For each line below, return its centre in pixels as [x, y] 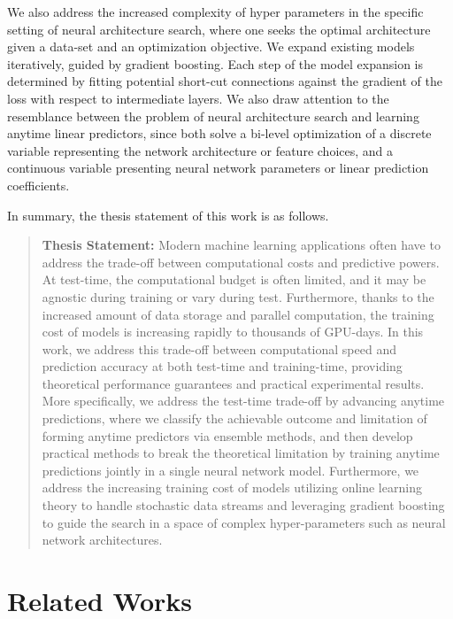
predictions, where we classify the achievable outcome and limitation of [234, 418]
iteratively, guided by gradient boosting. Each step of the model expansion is [215, 63]
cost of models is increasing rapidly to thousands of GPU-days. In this [233, 332]
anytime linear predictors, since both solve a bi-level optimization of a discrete [219, 133]
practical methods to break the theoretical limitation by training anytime [241, 453]
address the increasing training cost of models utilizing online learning [232, 487]
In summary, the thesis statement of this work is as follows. [168, 215]
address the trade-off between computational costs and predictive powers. [241, 262]
